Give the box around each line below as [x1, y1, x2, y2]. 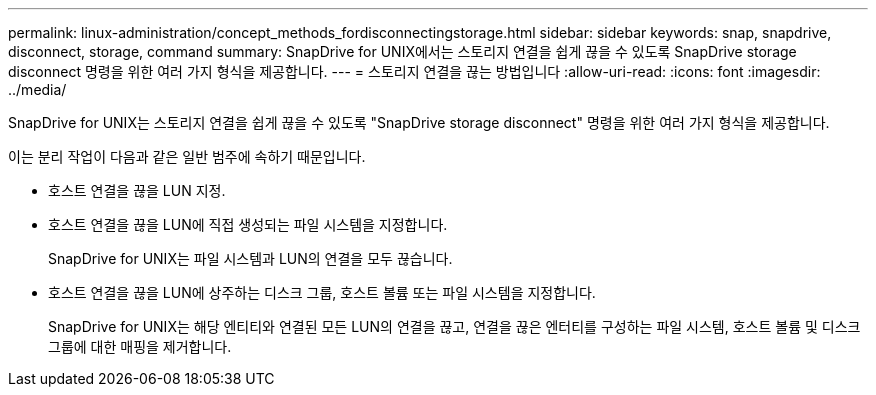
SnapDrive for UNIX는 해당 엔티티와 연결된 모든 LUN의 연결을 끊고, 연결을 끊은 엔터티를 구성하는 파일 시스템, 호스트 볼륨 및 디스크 [48, 318, 861, 335]
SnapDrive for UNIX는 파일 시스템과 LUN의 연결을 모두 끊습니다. [48, 250, 453, 267]
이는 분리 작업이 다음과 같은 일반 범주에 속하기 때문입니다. [8, 148, 366, 165]
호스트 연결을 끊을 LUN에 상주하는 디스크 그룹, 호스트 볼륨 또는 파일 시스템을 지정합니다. [48, 284, 596, 301]
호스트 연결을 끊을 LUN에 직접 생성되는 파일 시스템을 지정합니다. [48, 216, 448, 233]
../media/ [8, 81, 67, 98]
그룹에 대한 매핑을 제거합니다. [48, 338, 232, 355]
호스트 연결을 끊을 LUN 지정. [48, 182, 226, 199]
